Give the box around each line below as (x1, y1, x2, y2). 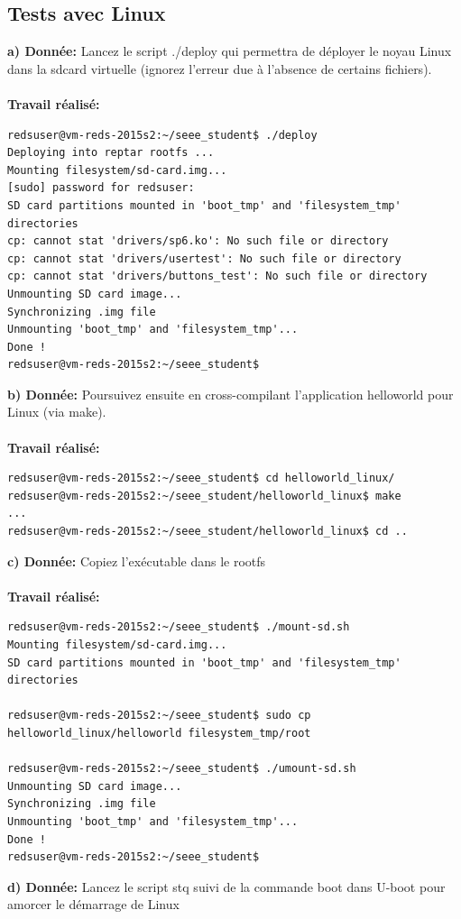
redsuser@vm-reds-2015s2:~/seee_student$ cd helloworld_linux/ (7, 472, 395, 485)
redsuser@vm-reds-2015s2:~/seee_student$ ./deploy (7, 128, 318, 142)
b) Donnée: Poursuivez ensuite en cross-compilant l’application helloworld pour (7, 384, 454, 403)
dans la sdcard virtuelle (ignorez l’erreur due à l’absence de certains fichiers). (7, 59, 432, 78)
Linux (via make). (7, 402, 106, 421)
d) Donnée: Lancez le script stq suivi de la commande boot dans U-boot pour (7, 877, 446, 896)
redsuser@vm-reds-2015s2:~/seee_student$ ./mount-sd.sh (7, 620, 350, 634)
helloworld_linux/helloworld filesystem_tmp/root (7, 726, 311, 740)
